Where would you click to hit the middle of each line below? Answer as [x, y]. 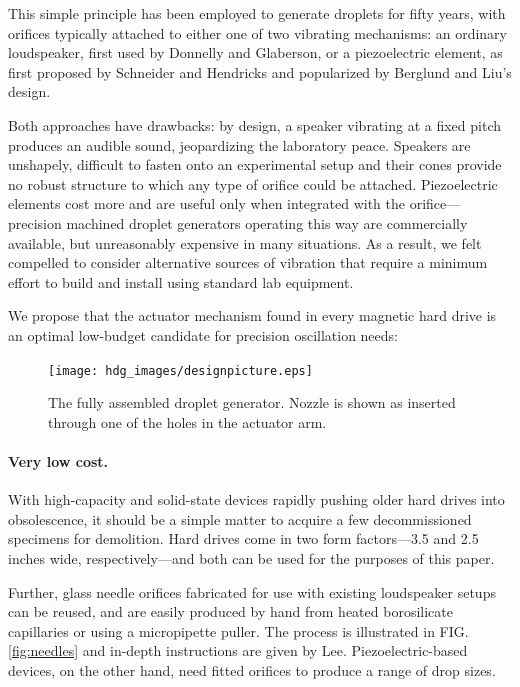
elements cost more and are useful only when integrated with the [206, 203]
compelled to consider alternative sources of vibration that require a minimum [248, 262]
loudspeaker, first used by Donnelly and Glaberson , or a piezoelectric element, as [255, 52]
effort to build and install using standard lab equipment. [181, 281]
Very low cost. [58, 460]
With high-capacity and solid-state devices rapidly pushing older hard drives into [256, 499]
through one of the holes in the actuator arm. [187, 421]
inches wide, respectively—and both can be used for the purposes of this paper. [251, 557]
